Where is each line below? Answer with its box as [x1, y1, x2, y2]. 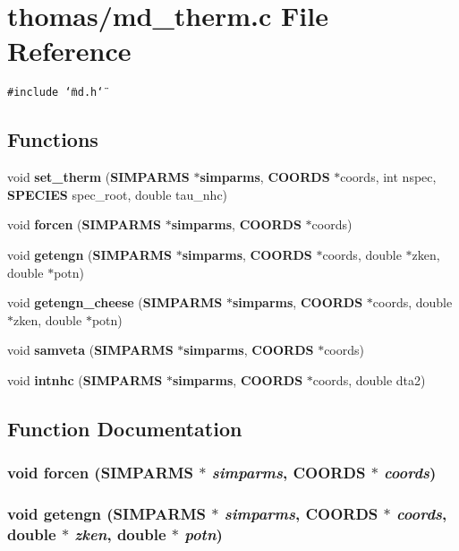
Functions [7, 125, 98, 153]
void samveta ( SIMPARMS [7, 340, 174, 359]
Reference [7, 32, 132, 69]
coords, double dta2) [312, 370, 426, 389]
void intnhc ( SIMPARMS [7, 370, 163, 389]
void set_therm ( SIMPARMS [7, 168, 190, 186]
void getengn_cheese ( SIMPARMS [7, 293, 223, 312]
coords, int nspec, [340, 168, 437, 186]
